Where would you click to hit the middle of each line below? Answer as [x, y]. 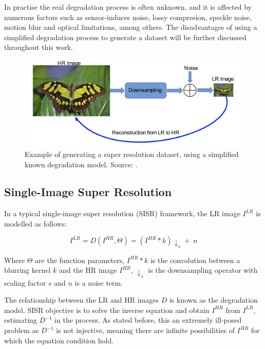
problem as [22, 330]
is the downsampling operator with [203, 270]
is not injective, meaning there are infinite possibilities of [145, 330]
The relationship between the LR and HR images [81, 300]
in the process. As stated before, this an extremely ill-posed [148, 320]
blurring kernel [27, 270]
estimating [21, 320]
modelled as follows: [35, 223]
